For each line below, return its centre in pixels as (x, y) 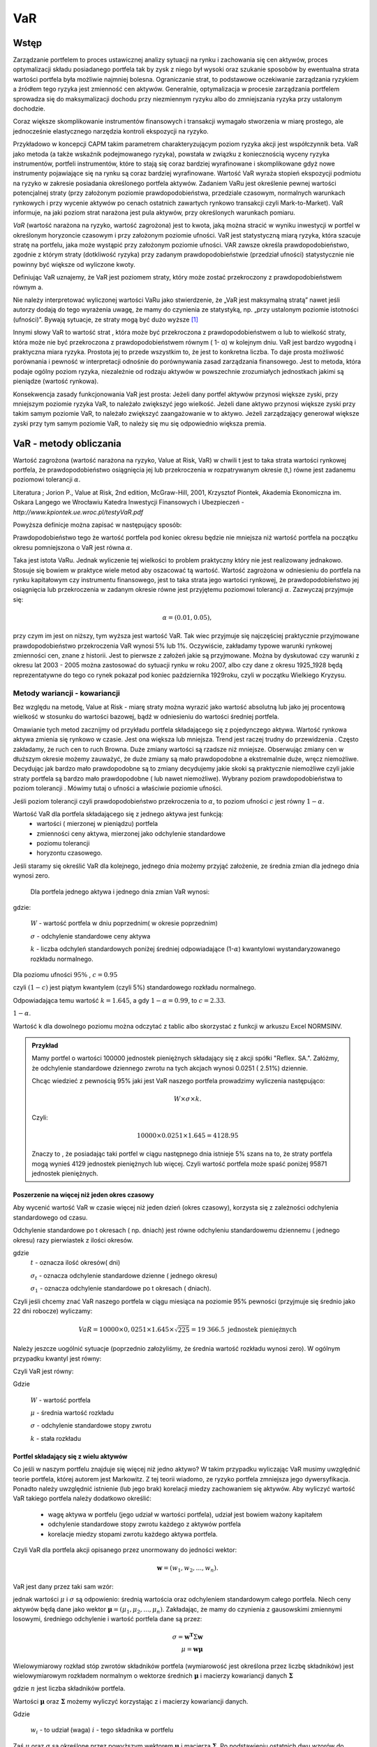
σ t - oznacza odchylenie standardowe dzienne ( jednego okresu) (124, 1276)
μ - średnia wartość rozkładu (72, 1413)
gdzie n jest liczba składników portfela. (69, 1688)
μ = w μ (192, 1649)
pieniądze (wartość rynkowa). (56, 382)
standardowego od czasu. (50, 1217)
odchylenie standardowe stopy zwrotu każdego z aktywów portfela (144, 1524)
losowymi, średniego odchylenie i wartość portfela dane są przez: (108, 1618)
